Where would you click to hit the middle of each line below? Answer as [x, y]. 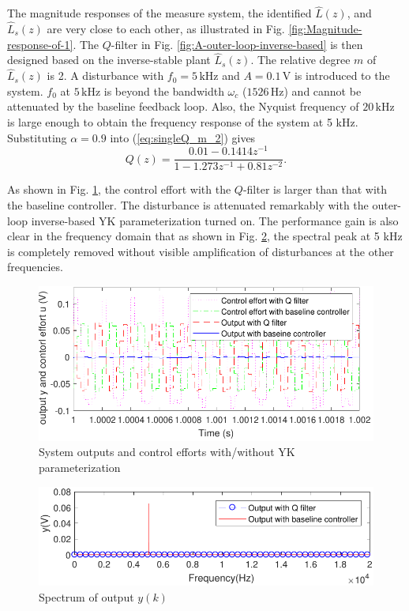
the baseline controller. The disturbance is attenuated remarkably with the [188, 204]
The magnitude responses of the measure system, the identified [159, 13]
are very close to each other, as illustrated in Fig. [166, 29]
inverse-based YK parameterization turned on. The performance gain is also [215, 220]
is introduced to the [342, 75]
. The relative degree [300, 60]
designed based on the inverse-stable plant [109, 60]
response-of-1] [40, 44]
